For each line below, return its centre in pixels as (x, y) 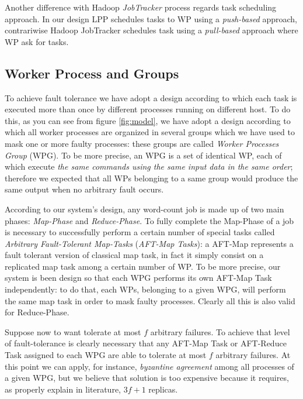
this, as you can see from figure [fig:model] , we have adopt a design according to (148, 120)
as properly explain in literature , (63, 389)
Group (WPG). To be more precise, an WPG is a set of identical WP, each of (143, 155)
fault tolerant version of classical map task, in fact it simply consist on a (134, 255)
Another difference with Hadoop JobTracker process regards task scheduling (141, 7)
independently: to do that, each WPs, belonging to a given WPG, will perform (145, 289)
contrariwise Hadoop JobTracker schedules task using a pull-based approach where (151, 30)
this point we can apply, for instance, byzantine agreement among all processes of (149, 366)
